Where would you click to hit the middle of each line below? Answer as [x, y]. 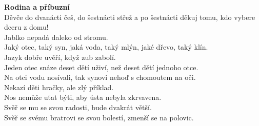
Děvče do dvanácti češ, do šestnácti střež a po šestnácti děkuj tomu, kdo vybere [130, 17]
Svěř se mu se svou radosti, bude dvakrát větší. [78, 107]
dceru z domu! [26, 27]
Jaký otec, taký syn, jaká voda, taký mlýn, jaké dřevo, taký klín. [106, 47]
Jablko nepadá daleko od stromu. [56, 37]
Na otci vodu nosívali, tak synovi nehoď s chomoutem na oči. [100, 77]
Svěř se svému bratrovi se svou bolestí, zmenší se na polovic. [99, 117]
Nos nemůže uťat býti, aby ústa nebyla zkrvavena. [83, 97]
